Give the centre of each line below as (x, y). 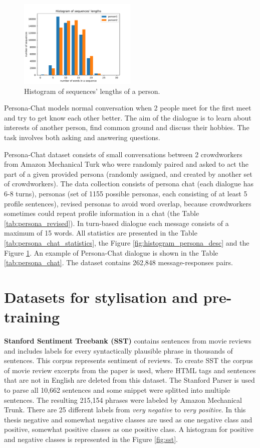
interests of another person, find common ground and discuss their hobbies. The (127, 127)
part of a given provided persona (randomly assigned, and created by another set (128, 174)
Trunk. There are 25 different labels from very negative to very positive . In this (125, 410)
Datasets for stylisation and (101, 297)
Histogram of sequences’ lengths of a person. (92, 91)
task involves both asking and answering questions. (82, 137)
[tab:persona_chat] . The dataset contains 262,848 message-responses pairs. (118, 262)
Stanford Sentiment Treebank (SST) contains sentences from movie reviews (128, 341)
